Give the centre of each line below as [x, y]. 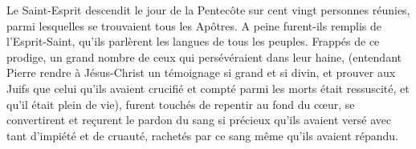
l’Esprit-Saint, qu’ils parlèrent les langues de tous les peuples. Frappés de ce [193, 41]
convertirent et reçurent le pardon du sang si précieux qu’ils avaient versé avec [199, 120]
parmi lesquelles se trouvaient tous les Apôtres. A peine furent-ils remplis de [194, 25]
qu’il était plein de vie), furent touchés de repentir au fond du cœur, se [181, 104]
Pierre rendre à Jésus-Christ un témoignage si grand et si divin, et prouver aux [201, 72]
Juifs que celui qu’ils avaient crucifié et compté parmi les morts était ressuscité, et [208, 88]
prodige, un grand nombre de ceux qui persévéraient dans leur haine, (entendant [204, 56]
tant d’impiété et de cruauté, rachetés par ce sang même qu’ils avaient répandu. [203, 135]
